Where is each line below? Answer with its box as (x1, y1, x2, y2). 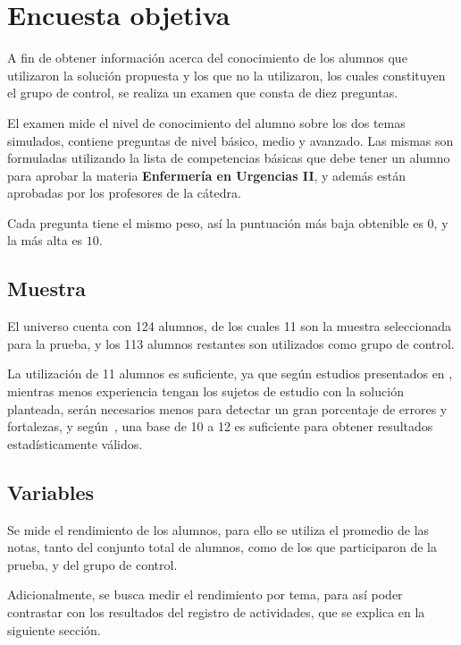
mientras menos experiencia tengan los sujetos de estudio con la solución (7, 382, 404, 401)
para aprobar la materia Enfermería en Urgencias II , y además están (7, 165, 406, 184)
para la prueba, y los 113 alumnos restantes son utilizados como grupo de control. (7, 334, 455, 352)
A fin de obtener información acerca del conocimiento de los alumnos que (7, 48, 407, 67)
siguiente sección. (7, 620, 101, 639)
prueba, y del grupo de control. (7, 555, 178, 573)
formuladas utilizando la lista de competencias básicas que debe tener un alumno (7, 149, 450, 167)
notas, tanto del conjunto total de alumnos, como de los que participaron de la (7, 538, 437, 556)
